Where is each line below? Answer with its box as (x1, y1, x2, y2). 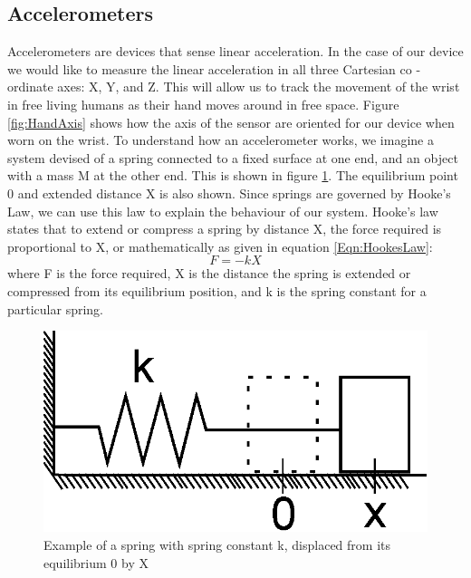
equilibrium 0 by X (43, 553, 149, 572)
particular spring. (7, 299, 104, 318)
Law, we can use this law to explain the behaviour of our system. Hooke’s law (7, 201, 438, 220)
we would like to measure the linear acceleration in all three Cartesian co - (7, 59, 421, 78)
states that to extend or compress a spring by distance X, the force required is (7, 219, 442, 238)
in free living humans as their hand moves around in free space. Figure (7, 94, 399, 113)
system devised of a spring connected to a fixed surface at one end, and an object (7, 148, 458, 167)
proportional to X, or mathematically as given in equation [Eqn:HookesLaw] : (7, 236, 433, 255)
